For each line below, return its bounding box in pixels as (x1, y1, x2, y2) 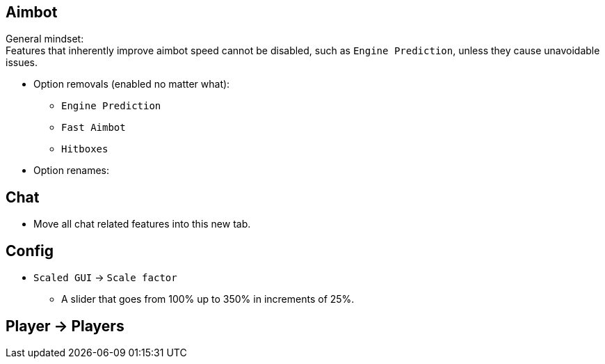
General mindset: (6, 33, 84, 45)
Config (6, 242, 54, 260)
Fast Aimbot (61, 122, 126, 134)
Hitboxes (61, 143, 108, 155)
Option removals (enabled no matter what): (33, 78, 230, 90)
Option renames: (33, 164, 110, 177)
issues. (6, 56, 38, 69)
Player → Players (6, 317, 124, 335)
